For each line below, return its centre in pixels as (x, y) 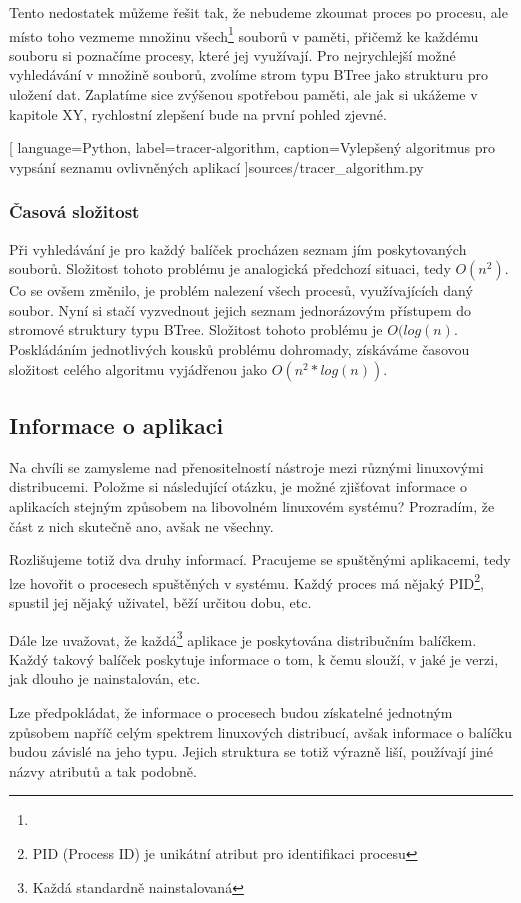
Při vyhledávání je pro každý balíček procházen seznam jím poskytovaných (238, 248)
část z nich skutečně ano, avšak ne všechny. (141, 525)
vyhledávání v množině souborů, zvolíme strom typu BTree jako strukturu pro (249, 74)
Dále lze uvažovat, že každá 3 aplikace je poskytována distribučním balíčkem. (243, 638)
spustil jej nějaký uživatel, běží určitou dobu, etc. (160, 602)
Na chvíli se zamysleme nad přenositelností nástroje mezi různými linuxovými (246, 466)
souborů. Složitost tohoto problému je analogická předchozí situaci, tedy (230, 268)
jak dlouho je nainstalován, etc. (105, 678)
